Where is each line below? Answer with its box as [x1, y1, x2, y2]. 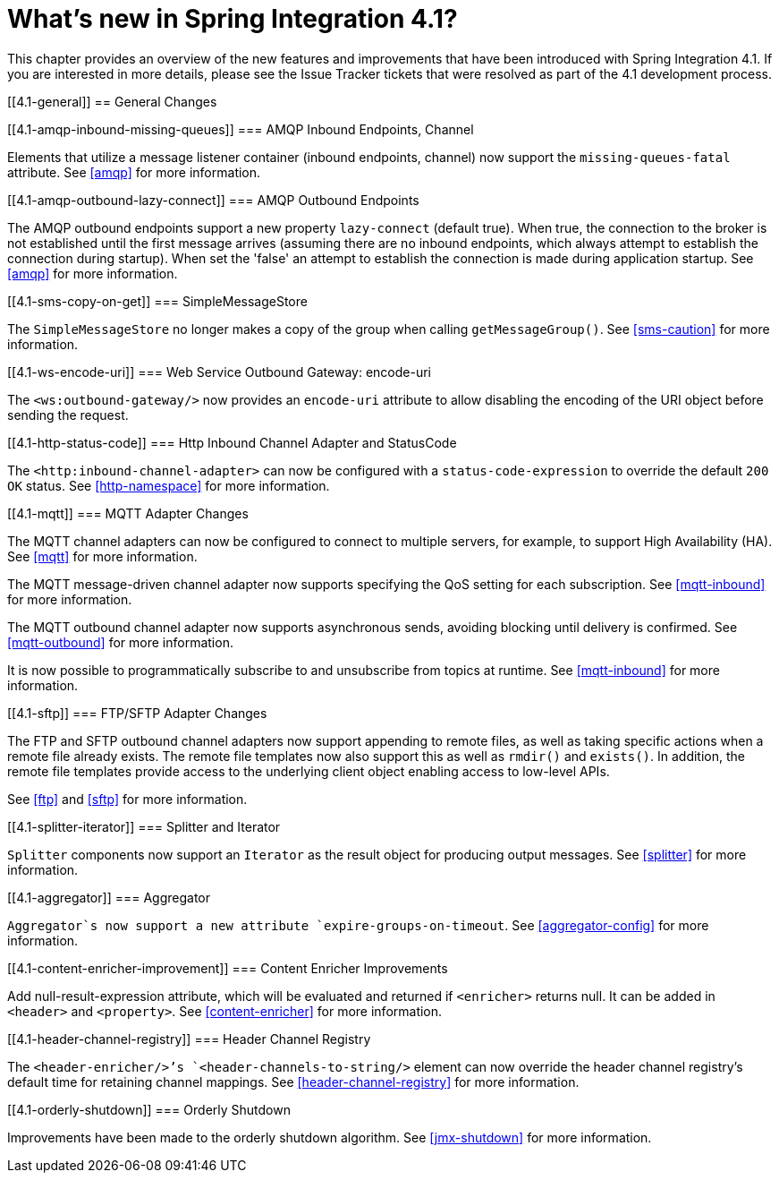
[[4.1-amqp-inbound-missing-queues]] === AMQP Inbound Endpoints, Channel [7, 121, 474, 137]
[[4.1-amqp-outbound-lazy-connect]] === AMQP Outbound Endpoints [7, 192, 419, 208]
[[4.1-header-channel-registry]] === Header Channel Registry [7, 1030, 371, 1047]
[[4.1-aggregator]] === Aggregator [7, 889, 210, 905]
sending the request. [7, 406, 129, 423]
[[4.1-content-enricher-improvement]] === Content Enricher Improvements [7, 960, 448, 976]
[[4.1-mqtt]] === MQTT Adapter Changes [7, 505, 249, 521]
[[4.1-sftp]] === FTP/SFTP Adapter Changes [7, 705, 267, 721]
